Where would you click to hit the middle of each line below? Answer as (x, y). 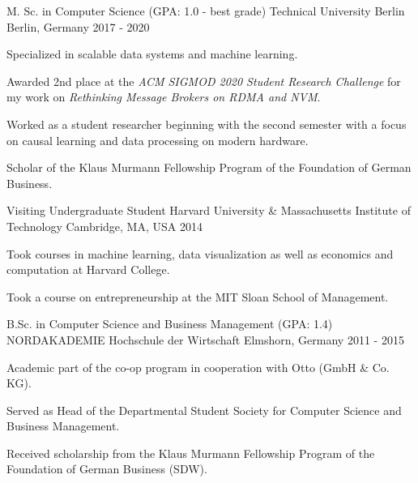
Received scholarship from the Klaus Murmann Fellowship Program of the (191, 453)
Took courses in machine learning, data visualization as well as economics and (200, 253)
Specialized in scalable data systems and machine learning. (152, 54)
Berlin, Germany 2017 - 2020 (78, 26)
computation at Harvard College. (88, 269)
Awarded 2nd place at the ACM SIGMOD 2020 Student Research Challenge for (204, 81)
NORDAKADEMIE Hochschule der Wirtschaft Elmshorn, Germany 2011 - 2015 (205, 339)
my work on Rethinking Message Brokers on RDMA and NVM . (164, 97)
